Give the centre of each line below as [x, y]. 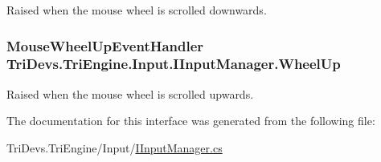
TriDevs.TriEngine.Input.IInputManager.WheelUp [174, 64]
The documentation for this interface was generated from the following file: [191, 121]
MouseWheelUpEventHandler [105, 45]
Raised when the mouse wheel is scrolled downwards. [137, 10]
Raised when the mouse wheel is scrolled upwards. [130, 93]
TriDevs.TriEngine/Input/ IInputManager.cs [115, 147]
